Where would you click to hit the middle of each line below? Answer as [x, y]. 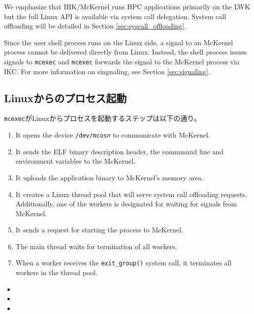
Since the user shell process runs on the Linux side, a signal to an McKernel [119, 42]
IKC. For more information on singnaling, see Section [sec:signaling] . [107, 71]
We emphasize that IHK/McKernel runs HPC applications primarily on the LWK [127, 6]
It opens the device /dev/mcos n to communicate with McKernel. [113, 135]
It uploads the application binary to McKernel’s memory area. [110, 177]
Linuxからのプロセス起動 [65, 98]
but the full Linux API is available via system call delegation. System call [115, 16]
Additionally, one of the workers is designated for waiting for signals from [126, 204]
